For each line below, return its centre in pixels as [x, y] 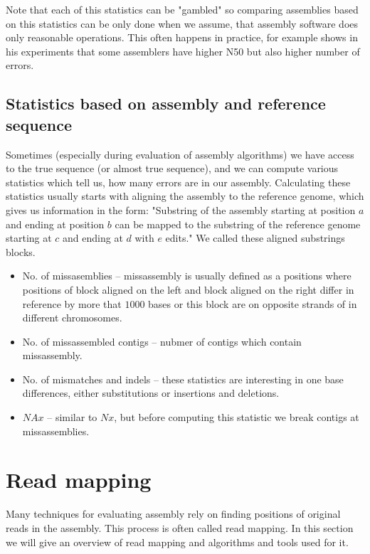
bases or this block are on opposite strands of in [253, 303]
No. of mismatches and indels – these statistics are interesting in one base [183, 379]
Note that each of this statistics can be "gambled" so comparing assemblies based [182, 9]
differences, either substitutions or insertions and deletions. [151, 393]
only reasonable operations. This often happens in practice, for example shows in [182, 37]
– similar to [72, 417]
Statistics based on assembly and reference [166, 103]
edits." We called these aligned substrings [255, 238]
